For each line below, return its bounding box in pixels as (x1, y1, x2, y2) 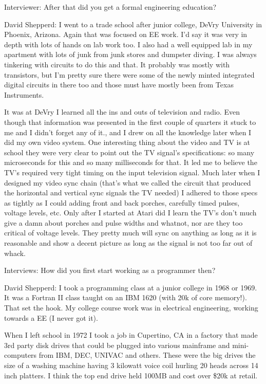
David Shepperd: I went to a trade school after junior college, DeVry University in (4, 19, 262, 29)
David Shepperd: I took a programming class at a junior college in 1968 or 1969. (4, 282, 257, 292)
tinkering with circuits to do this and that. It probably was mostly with (4, 59, 230, 69)
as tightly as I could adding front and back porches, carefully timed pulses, (4, 197, 240, 208)
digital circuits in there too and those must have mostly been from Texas (4, 79, 234, 90)
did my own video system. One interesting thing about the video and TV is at (4, 137, 251, 148)
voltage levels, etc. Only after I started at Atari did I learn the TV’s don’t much (4, 207, 257, 218)
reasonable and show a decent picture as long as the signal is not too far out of (4, 237, 253, 248)
